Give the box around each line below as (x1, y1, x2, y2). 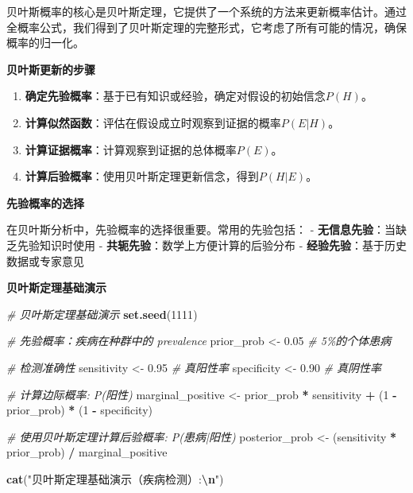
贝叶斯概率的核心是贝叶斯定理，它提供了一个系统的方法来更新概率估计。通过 (6, 3, 407, 19)
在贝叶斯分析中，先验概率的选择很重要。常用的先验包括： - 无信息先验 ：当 (6, 221, 396, 238)
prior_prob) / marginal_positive (6, 444, 168, 460)
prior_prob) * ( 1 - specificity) (6, 402, 153, 418)
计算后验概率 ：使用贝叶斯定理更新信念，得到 (25, 168, 259, 184)
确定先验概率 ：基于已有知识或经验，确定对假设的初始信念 (25, 87, 326, 104)
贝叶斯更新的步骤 (6, 60, 95, 77)
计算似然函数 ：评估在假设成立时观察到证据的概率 (25, 114, 281, 130)
